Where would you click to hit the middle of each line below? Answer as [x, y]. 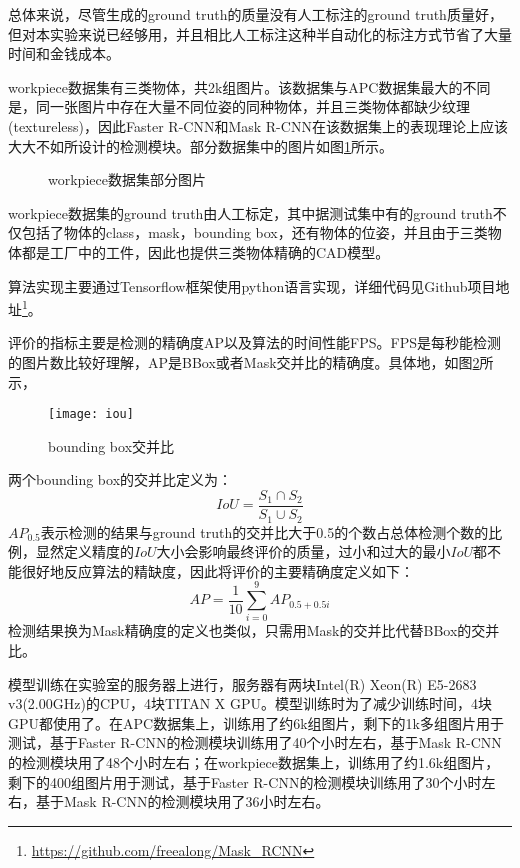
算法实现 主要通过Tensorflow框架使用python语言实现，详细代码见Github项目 [252, 285]
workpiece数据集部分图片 [127, 179]
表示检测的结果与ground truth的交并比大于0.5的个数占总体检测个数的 [264, 531]
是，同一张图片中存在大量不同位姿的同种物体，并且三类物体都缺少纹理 [239, 106]
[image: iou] [91, 414]
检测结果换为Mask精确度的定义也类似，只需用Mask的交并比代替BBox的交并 [254, 630]
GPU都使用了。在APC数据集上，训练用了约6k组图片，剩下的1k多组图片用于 [256, 722]
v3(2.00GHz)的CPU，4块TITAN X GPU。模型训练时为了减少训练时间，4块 [250, 703]
